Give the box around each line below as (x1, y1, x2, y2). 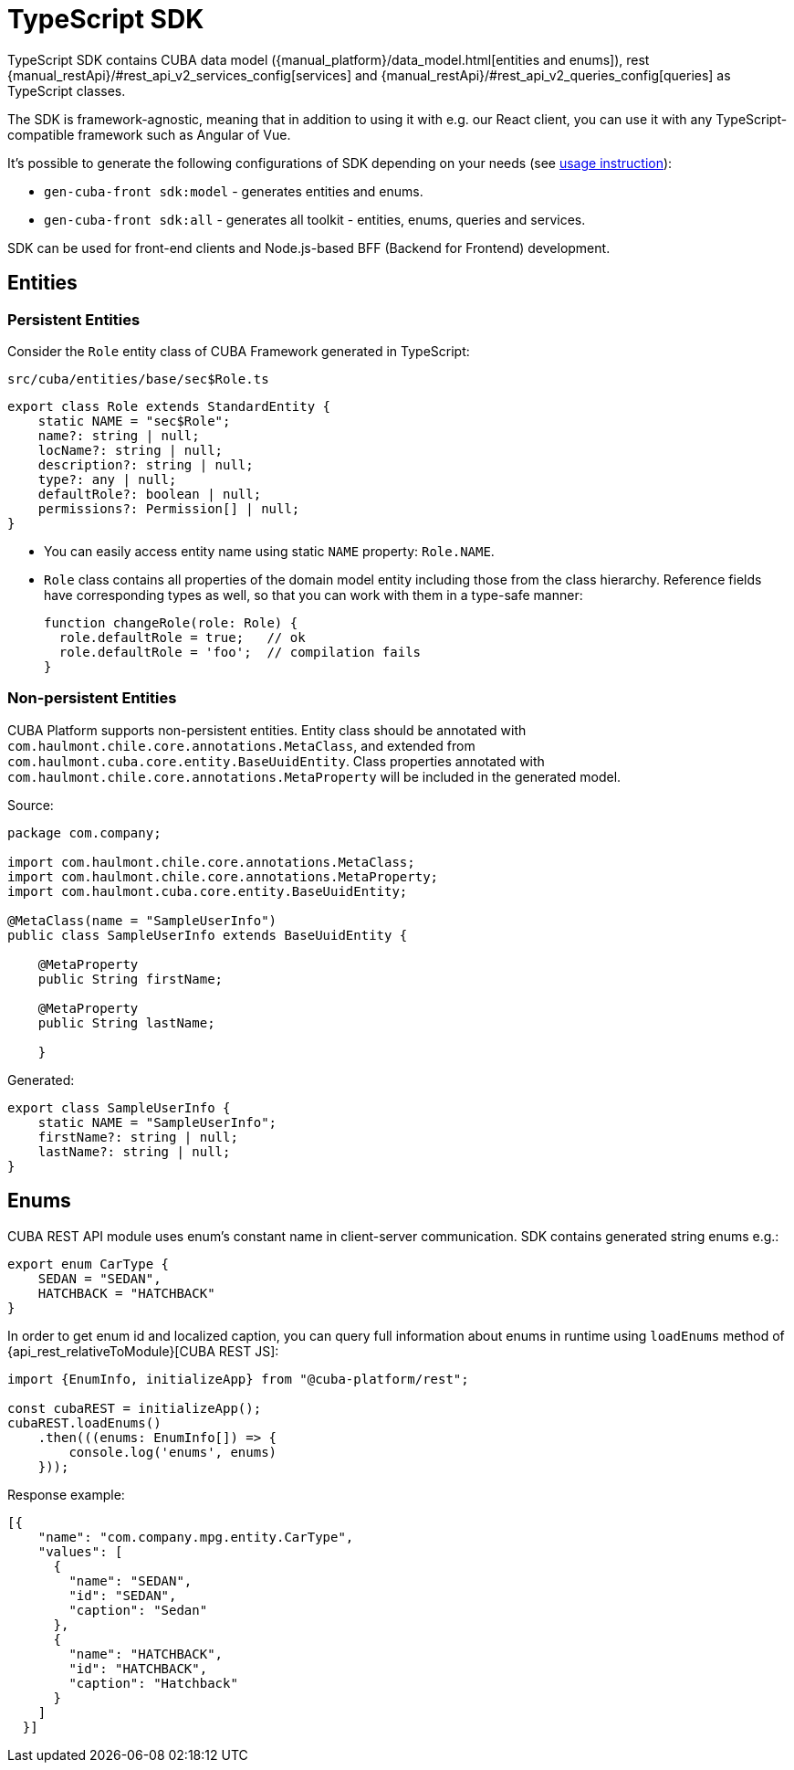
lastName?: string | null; (37, 1143, 231, 1159)
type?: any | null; (37, 471, 177, 487)
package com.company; (7, 825, 162, 840)
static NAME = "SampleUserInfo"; (37, 1114, 277, 1130)
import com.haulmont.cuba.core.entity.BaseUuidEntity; (7, 883, 408, 899)
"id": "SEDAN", (68, 1587, 177, 1603)
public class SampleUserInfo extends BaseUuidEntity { (7, 927, 408, 943)
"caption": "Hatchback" (68, 1675, 238, 1691)
